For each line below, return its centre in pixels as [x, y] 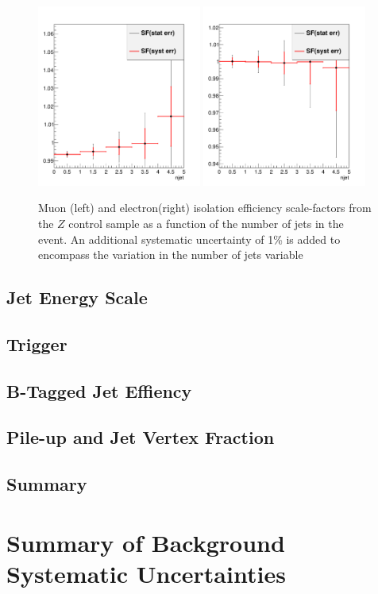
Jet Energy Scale [77, 297]
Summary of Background [146, 542]
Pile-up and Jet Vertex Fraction [141, 437]
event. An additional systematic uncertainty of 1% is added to [189, 239]
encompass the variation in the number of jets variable [171, 255]
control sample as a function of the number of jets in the [206, 223]
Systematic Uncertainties [146, 574]
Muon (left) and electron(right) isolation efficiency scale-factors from [205, 208]
